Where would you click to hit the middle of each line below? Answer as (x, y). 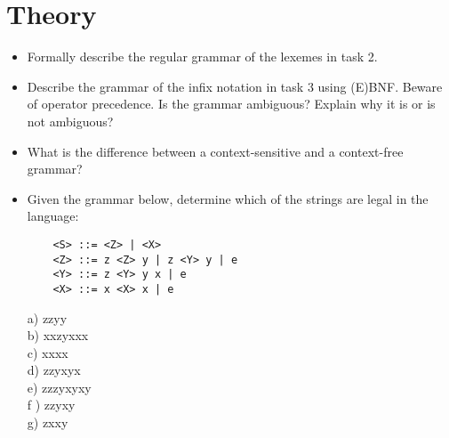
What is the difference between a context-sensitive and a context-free (215, 151)
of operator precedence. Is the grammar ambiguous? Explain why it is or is (231, 104)
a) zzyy (47, 317)
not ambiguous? (70, 121)
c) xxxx (48, 352)
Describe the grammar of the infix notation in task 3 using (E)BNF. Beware (235, 86)
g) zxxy (48, 422)
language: (53, 216)
